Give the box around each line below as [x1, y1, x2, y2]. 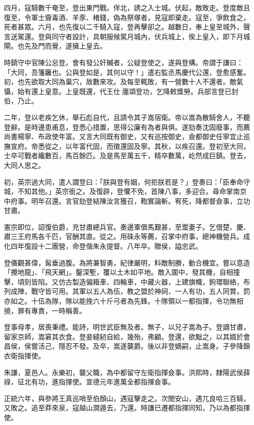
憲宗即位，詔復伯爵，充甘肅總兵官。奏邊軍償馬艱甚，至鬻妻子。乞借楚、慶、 [4, 221, 250, 232]
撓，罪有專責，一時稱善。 [4, 305, 86, 315]
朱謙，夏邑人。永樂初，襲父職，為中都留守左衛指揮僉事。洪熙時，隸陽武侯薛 [4, 367, 250, 377]
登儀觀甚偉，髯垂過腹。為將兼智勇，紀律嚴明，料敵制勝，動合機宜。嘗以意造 [4, 257, 250, 267]
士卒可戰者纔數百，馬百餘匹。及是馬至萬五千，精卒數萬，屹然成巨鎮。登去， [4, 150, 250, 161]
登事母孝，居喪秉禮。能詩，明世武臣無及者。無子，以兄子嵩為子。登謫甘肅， [4, 322, 250, 332]
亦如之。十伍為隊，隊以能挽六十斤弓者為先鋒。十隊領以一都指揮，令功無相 [4, 296, 243, 306]
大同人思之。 [4, 160, 45, 170]
